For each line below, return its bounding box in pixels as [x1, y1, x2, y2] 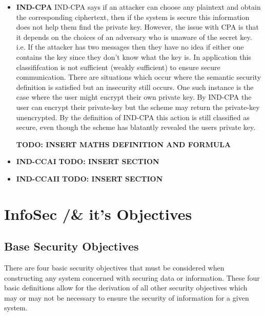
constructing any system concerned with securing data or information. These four [4, 272, 260, 283]
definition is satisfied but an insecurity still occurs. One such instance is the [16, 81, 254, 92]
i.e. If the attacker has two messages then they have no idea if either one [16, 41, 244, 52]
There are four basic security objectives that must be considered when [4, 262, 225, 273]
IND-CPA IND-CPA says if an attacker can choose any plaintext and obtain [16, 2, 261, 12]
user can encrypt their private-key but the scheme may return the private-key [16, 101, 260, 112]
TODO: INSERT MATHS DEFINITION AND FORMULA [16, 139, 231, 149]
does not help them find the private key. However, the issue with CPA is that [16, 21, 259, 32]
